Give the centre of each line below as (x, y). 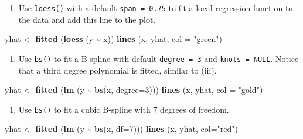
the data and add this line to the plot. (87, 19)
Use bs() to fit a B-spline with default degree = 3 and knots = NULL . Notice (159, 58)
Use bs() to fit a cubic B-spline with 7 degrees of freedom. (124, 109)
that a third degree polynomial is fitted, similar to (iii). (118, 70)
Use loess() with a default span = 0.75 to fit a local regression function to (156, 8)
